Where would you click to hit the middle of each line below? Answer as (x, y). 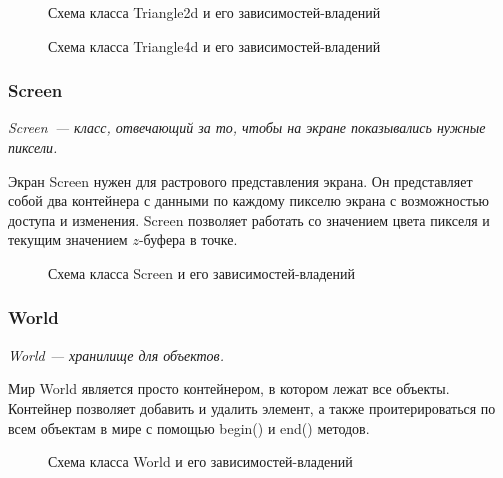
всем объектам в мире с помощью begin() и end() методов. (189, 427)
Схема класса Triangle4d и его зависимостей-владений (214, 45)
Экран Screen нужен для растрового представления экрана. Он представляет (240, 180)
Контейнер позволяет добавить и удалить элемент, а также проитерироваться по (252, 407)
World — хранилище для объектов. (116, 354)
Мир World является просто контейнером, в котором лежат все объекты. (229, 388)
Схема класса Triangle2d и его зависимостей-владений (214, 12)
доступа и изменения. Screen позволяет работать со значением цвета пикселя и (249, 219)
